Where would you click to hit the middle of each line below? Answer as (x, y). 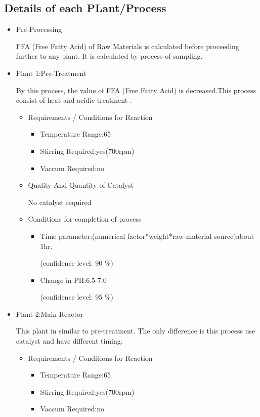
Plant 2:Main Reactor (50, 314)
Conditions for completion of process (85, 219)
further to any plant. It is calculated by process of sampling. (109, 56)
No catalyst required (60, 202)
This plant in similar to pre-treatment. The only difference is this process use (136, 331)
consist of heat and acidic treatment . (74, 100)
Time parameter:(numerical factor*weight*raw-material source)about (147, 236)
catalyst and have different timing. (69, 341)
